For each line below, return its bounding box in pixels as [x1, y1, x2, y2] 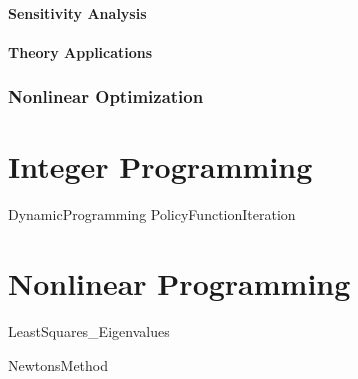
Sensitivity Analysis [8, 2, 147, 23]
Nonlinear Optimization [8, 84, 204, 109]
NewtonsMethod [8, 354, 109, 375]
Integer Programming [8, 146, 313, 187]
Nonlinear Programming [8, 263, 351, 304]
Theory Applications [8, 41, 153, 62]
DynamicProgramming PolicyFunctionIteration [8, 204, 296, 225]
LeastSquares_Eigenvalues [8, 321, 170, 342]
